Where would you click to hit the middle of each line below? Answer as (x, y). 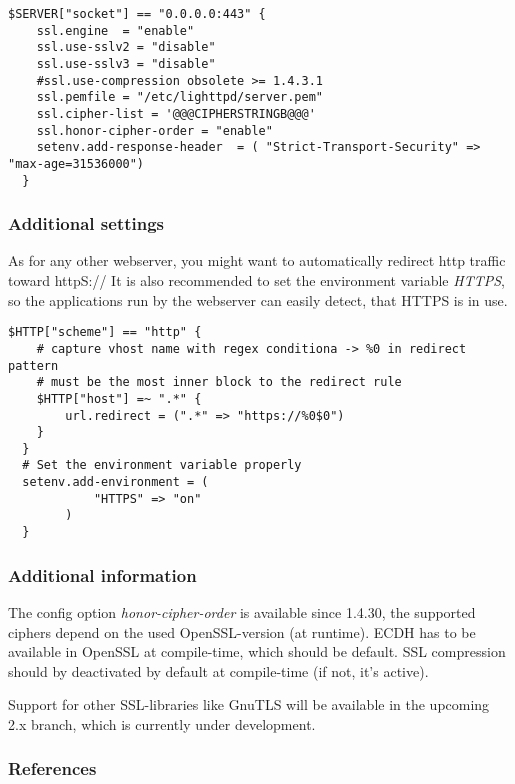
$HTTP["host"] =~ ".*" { (119, 398)
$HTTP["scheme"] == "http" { (105, 332)
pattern (33, 365)
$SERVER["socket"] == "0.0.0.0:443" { (137, 14)
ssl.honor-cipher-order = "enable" (154, 130)
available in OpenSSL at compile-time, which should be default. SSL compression (257, 651)
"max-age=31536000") (76, 163)
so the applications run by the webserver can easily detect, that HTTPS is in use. (258, 299)
